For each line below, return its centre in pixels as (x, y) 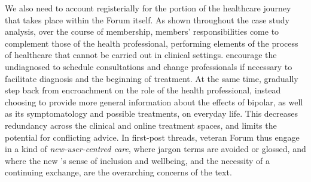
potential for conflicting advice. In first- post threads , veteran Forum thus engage (152, 137)
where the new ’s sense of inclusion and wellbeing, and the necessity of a (138, 160)
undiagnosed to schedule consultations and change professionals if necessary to (149, 66)
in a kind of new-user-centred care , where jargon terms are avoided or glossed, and (155, 149)
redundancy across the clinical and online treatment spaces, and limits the (141, 125)
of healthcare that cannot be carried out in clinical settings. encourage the (141, 55)
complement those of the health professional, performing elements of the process (152, 43)
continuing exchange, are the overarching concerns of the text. (118, 172)
